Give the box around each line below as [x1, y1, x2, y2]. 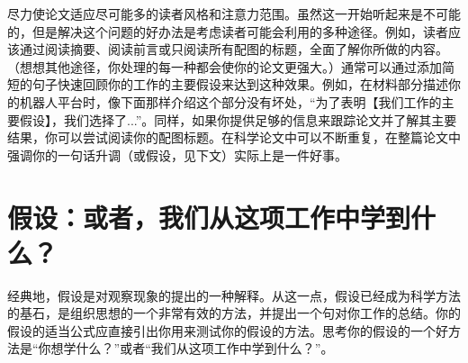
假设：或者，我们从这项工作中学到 [7, 198, 411, 235]
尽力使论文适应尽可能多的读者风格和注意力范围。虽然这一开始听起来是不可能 [7, 5, 461, 23]
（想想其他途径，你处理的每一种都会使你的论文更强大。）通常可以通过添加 [7, 57, 442, 76]
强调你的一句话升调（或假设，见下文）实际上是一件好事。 [7, 145, 347, 164]
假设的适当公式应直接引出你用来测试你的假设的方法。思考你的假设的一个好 [7, 321, 448, 340]
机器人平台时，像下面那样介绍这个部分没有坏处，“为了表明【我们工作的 [19, 92, 442, 111]
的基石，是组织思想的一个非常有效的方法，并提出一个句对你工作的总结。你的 [7, 304, 461, 322]
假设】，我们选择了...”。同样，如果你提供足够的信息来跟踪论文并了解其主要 [19, 110, 457, 129]
